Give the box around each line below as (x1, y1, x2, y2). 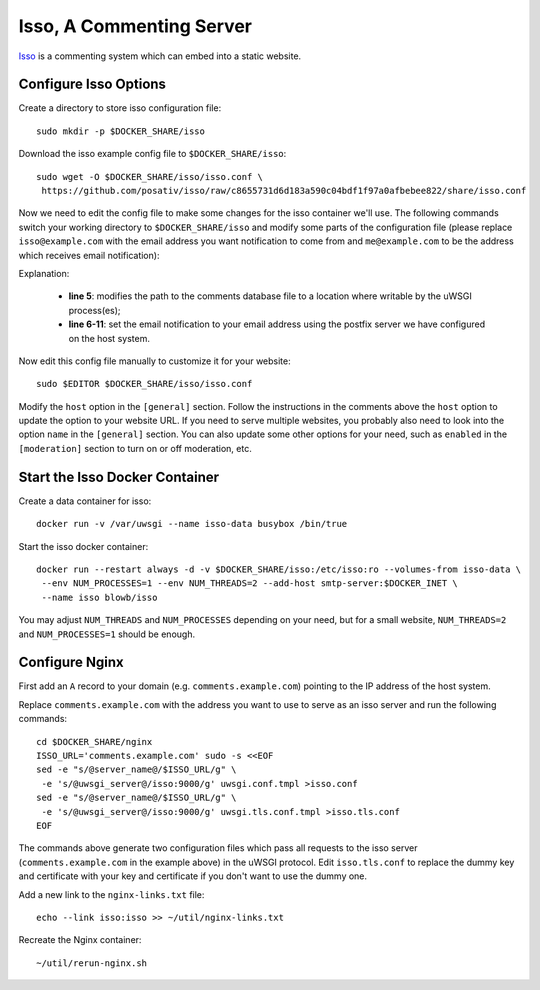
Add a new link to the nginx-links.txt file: (18, 888, 205, 900)
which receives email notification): (18, 249, 160, 261)
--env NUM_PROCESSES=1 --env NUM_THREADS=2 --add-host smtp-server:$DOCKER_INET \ (41, 578, 459, 589)
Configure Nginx (18, 654, 124, 671)
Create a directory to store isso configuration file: (18, 102, 222, 114)
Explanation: (18, 267, 70, 279)
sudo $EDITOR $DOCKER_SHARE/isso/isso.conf (36, 378, 253, 390)
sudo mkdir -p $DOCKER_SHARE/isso (36, 125, 205, 137)
